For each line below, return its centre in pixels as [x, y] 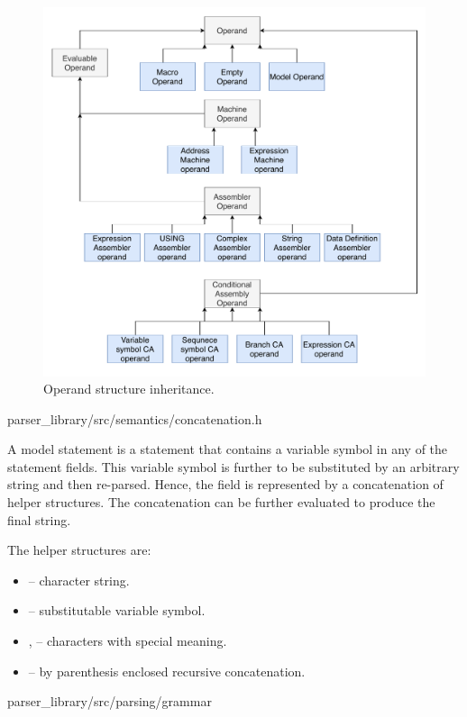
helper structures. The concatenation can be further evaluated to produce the [221, 502]
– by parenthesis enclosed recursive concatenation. [167, 671]
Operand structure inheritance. [129, 389]
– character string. [79, 580]
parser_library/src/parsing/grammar [110, 701]
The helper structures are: [79, 550]
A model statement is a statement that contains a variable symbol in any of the [228, 449]
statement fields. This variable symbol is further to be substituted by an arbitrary [233, 466]
